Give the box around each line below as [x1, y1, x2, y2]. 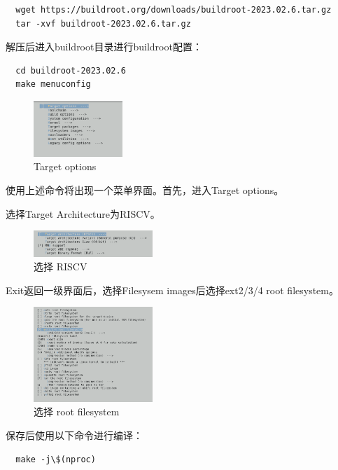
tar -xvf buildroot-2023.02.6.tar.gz [15, 18, 191, 29]
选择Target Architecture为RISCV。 [6, 206, 160, 221]
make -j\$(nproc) [15, 454, 96, 464]
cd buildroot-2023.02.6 [15, 65, 126, 76]
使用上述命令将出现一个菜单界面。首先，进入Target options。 [6, 182, 284, 197]
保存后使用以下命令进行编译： [6, 428, 143, 443]
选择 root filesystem [34, 404, 120, 419]
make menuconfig [15, 79, 91, 90]
